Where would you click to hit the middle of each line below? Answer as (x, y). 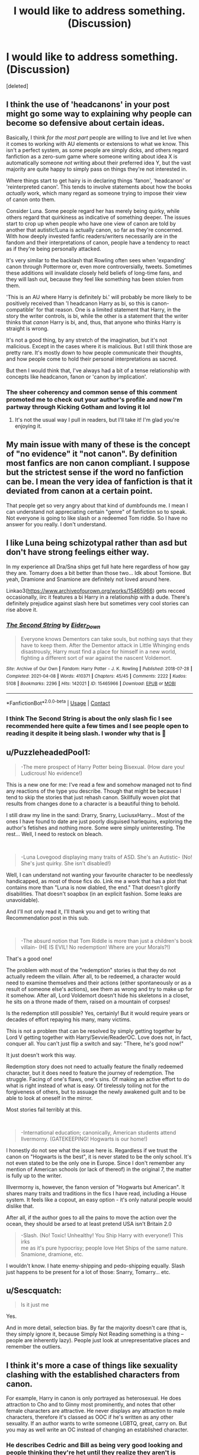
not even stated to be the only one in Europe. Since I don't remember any (95, 1163)
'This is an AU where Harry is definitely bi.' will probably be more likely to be (99, 297)
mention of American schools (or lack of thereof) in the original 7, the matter (99, 1169)
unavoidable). (23, 900)
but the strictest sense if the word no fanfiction (95, 473)
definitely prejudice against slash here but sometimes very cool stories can (98, 603)
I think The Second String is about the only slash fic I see (89, 718)
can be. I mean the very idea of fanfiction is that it (99, 482)
